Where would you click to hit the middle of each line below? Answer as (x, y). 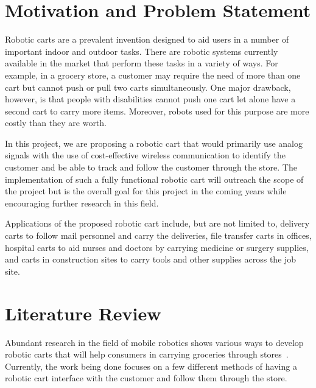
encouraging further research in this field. (82, 203)
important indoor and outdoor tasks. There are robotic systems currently (142, 51)
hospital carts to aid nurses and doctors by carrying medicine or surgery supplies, (157, 247)
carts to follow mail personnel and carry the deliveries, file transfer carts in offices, (158, 235)
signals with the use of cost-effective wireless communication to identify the (145, 155)
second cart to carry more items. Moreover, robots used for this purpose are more (157, 111)
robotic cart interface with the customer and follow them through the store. (146, 378)
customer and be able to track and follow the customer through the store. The (151, 167)
